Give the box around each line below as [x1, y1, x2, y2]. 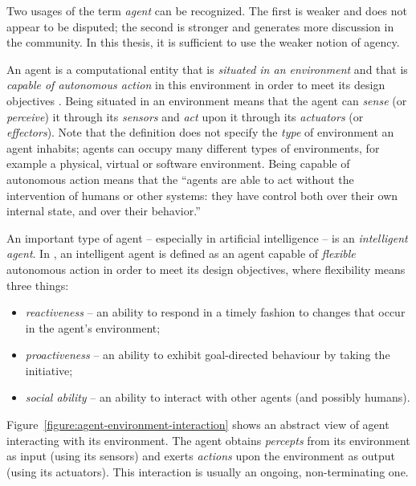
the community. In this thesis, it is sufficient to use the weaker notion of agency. [6, 34, 400, 51]
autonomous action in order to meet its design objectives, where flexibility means [6, 260, 406, 277]
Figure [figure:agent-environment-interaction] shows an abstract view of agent [6, 416, 389, 433]
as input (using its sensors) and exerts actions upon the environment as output [6, 447, 395, 464]
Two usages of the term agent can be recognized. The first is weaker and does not [6, 2, 407, 18]
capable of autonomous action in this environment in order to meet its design [6, 76, 385, 93]
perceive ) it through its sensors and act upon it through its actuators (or [6, 108, 364, 125]
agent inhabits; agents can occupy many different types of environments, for [6, 139, 380, 156]
